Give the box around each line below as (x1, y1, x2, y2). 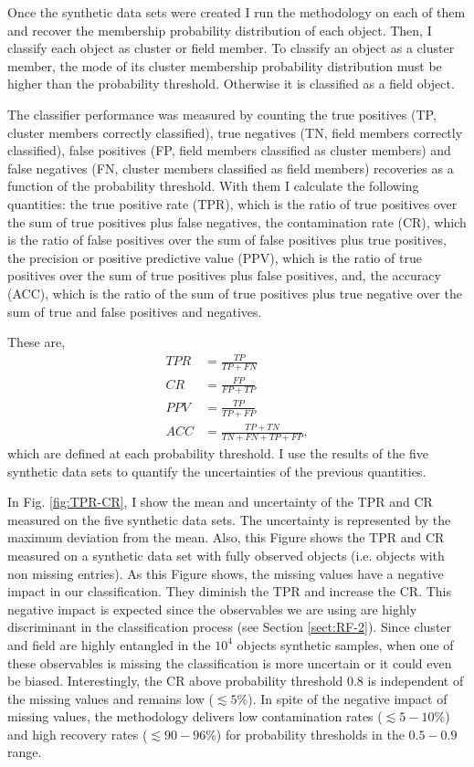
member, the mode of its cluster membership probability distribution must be (7, 56, 442, 75)
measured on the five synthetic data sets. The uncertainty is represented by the (7, 510, 451, 529)
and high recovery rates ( (7, 724, 148, 743)
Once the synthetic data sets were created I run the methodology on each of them (7, 3, 466, 21)
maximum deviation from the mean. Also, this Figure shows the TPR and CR (7, 528, 445, 547)
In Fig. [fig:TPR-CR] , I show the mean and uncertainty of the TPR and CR (7, 492, 433, 511)
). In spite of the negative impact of (248, 688, 448, 708)
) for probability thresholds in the (216, 724, 405, 743)
